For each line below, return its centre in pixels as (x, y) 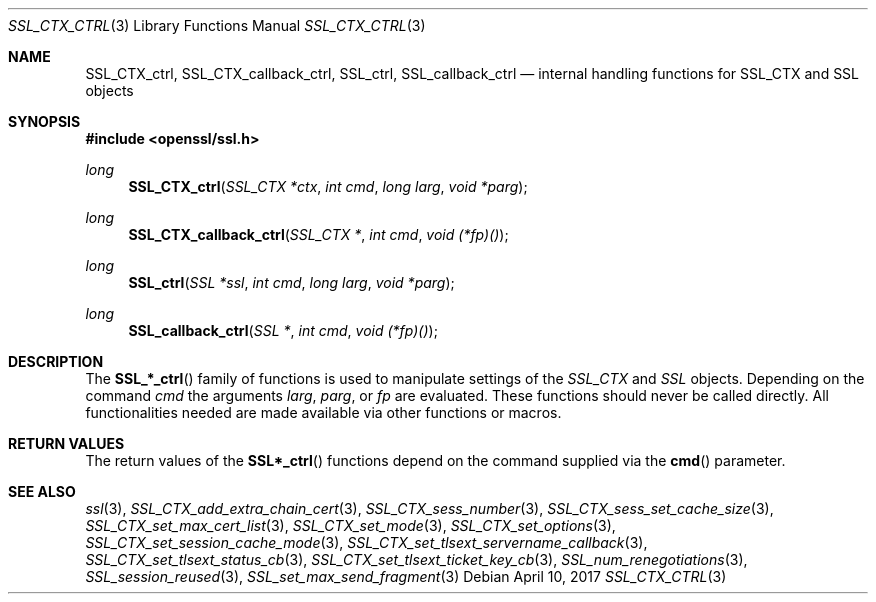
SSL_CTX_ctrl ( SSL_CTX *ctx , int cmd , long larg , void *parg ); (328, 186)
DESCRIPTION (56, 361)
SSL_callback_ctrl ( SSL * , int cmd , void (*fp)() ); (283, 330)
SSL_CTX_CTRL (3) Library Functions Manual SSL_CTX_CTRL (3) (217, 25)
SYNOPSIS (44, 121)
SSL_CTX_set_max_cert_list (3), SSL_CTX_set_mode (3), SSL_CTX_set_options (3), (350, 525)
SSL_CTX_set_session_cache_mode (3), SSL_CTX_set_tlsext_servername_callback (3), (366, 542)
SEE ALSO (42, 491)
